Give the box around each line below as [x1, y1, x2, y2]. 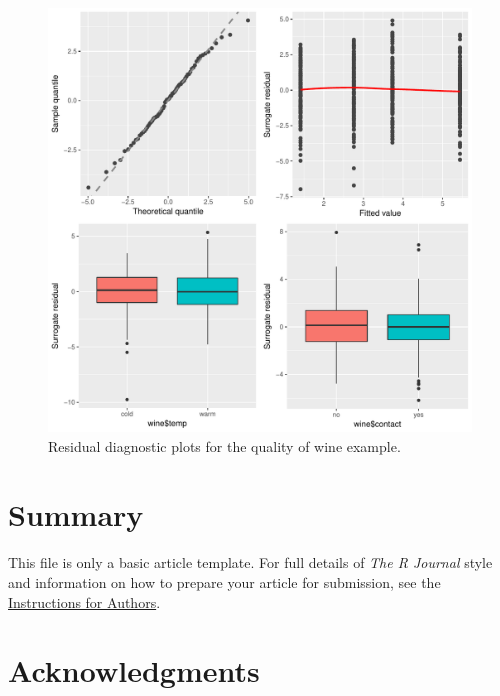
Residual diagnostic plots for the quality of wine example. [48, 435, 401, 456]
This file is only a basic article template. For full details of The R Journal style [8, 552, 493, 573]
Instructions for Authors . [8, 591, 161, 612]
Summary [8, 494, 144, 535]
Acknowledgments [8, 650, 260, 691]
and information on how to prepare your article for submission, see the [8, 571, 441, 592]
